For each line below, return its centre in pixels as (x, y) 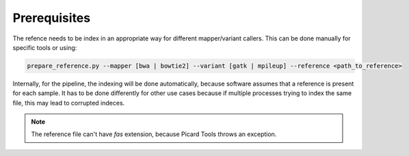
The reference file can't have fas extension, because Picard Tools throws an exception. (154, 134)
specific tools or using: (45, 47)
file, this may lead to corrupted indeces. (69, 103)
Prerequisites (52, 18)
